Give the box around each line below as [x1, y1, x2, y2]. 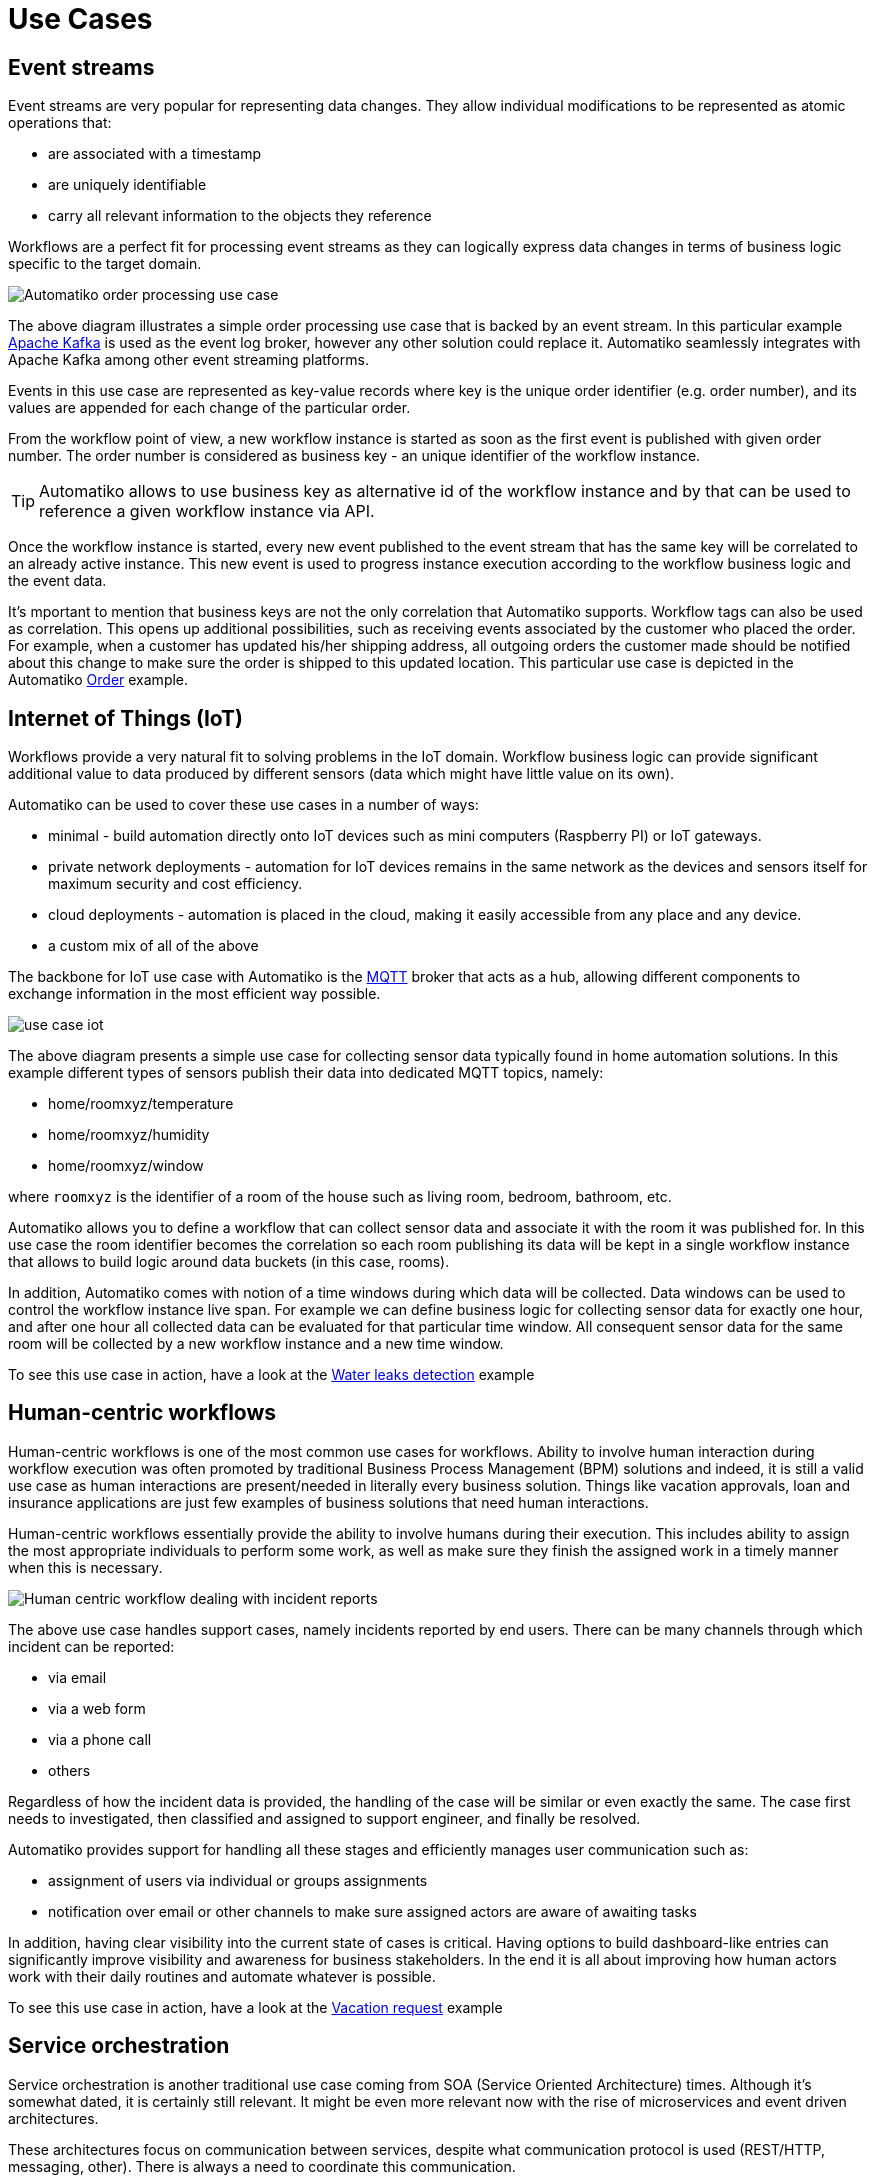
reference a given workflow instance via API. [39, 501, 375, 522]
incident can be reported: [8, 1637, 175, 1655]
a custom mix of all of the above [48, 937, 259, 955]
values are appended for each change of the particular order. [8, 399, 411, 417]
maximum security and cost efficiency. [48, 875, 303, 893]
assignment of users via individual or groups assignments [48, 1871, 428, 1889]
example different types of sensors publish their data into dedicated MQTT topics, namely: [8, 1064, 604, 1082]
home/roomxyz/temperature [48, 1095, 234, 1113]
